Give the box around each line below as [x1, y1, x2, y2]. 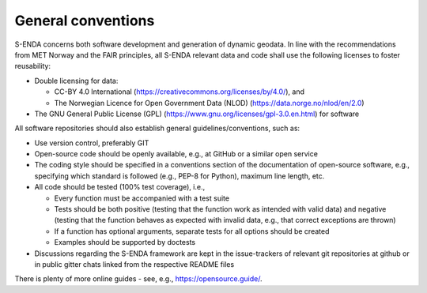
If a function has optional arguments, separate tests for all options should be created [54, 226, 330, 236]
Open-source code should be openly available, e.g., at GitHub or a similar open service [34, 149, 318, 159]
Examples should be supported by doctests [54, 238, 196, 247]
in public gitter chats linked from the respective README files [34, 259, 235, 269]
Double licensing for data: [34, 76, 119, 85]
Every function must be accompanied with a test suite [54, 193, 229, 203]
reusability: [14, 62, 51, 71]
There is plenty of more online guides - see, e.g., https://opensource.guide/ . [14, 274, 263, 284]
